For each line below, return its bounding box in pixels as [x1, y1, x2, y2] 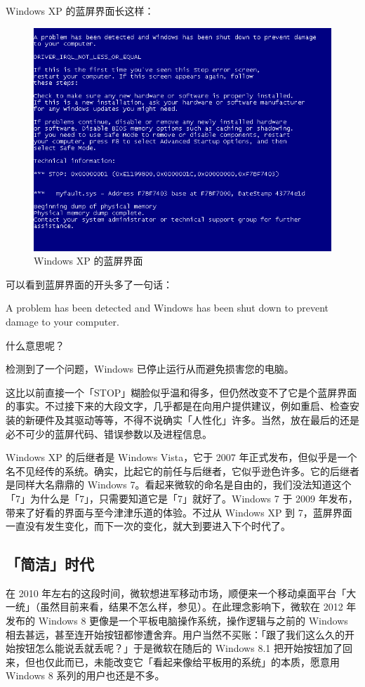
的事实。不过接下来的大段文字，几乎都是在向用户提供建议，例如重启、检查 [6, 399, 350, 413]
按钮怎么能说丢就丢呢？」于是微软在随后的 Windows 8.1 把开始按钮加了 [15, 641, 343, 655]
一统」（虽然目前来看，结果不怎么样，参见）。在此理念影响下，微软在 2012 [6, 599, 343, 614]
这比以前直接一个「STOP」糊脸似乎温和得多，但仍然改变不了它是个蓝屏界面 [6, 385, 357, 399]
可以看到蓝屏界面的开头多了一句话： [6, 276, 173, 291]
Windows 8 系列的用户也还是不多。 [6, 668, 165, 683]
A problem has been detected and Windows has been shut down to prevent [6, 300, 329, 315]
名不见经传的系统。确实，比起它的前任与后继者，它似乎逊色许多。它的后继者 [6, 463, 359, 478]
